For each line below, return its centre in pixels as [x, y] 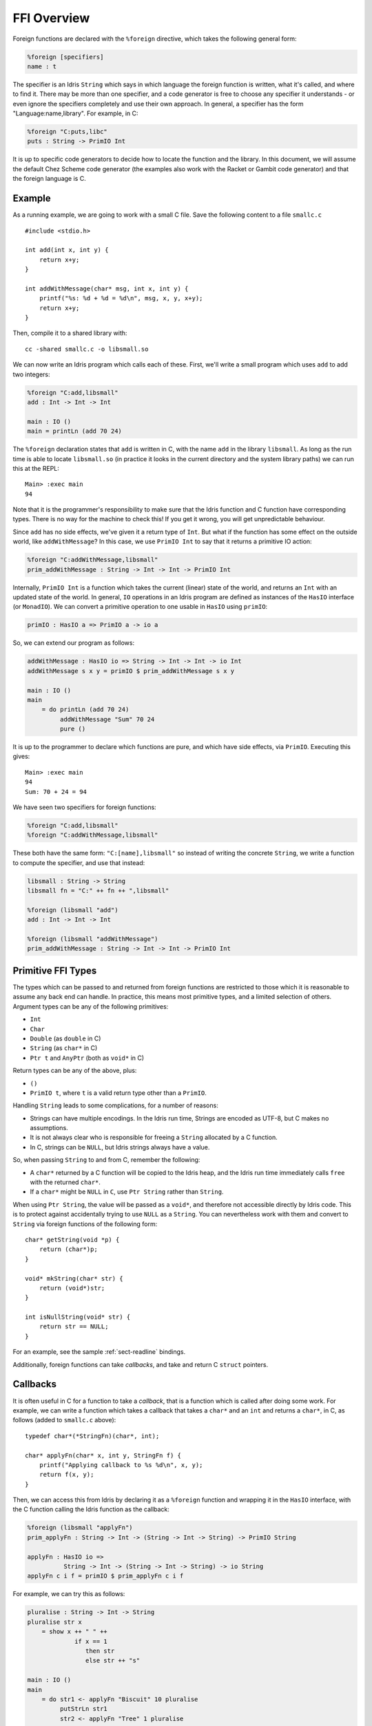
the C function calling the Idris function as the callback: [91, 1509]
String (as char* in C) [64, 1048]
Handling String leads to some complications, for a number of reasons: [115, 1105]
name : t [42, 66]
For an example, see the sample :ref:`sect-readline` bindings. [99, 1352]
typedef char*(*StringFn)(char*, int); [92, 1436]
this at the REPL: [36, 468]
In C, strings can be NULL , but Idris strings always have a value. [120, 1147]
